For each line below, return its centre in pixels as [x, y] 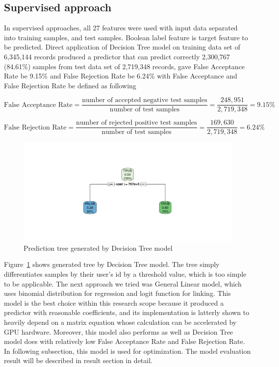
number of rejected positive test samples [137, 123]
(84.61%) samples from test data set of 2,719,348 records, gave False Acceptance [125, 66]
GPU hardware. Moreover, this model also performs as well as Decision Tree [119, 331]
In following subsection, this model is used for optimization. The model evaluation [127, 351]
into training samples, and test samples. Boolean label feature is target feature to [126, 37]
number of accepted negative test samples [145, 100]
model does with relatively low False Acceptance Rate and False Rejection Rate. [125, 341]
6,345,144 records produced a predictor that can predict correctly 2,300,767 [117, 56]
